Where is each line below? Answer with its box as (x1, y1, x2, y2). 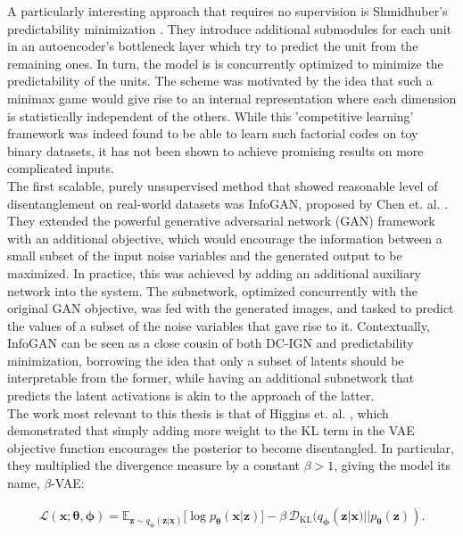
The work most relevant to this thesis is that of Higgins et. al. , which (7, 403, 389, 422)
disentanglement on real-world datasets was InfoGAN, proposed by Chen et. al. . (7, 194, 449, 212)
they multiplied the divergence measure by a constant (7, 456, 301, 474)
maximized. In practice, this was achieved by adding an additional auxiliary (7, 263, 421, 282)
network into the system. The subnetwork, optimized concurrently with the (7, 281, 418, 300)
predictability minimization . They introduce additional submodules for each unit (7, 19, 452, 37)
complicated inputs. (7, 159, 114, 177)
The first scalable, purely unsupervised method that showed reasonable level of (7, 176, 438, 194)
